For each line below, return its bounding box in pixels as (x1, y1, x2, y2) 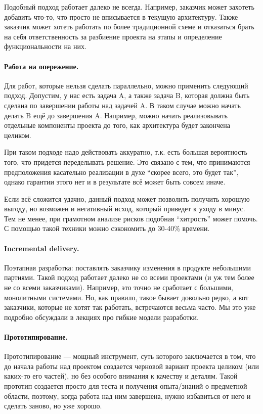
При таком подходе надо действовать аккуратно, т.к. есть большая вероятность (4, 147, 247, 157)
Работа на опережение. (4, 61, 79, 71)
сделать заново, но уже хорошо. (4, 400, 102, 411)
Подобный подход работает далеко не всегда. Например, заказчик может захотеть (4, 2, 254, 12)
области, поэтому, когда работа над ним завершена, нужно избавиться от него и (4, 390, 251, 401)
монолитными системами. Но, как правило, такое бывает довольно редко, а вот (4, 292, 248, 302)
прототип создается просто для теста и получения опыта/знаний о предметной (4, 381, 247, 391)
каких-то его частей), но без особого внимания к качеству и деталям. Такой (4, 371, 238, 381)
